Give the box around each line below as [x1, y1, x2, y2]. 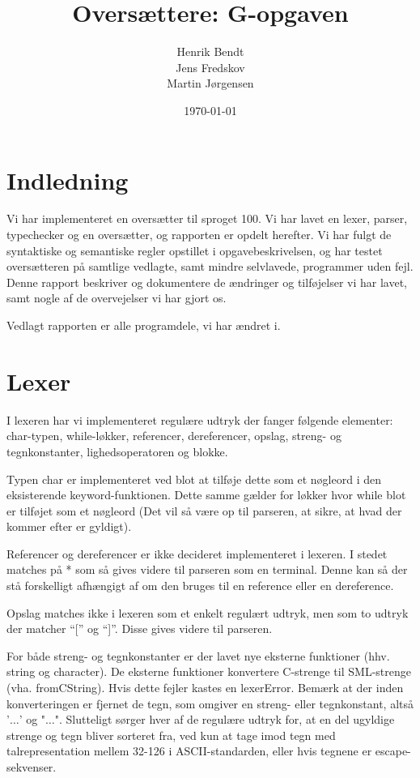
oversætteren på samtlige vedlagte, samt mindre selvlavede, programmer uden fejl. [6, 258, 414, 275]
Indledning [6, 163, 129, 196]
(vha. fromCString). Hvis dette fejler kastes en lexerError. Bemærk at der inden [6, 679, 404, 696]
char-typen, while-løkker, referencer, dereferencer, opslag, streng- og [6, 427, 342, 444]
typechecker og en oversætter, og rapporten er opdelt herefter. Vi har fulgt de [6, 226, 392, 243]
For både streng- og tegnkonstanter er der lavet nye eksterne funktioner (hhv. [6, 647, 390, 664]
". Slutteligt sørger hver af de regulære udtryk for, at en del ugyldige [54, 711, 395, 728]
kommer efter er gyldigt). [6, 518, 132, 535]
